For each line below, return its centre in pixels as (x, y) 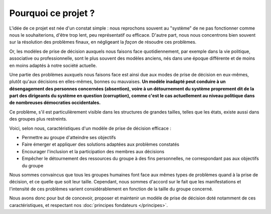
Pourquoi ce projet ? (52, 13)
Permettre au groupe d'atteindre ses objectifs (69, 138)
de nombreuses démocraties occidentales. (55, 102)
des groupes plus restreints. (38, 119)
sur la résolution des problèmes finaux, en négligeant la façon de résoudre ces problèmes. (103, 42)
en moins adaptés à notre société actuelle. (53, 65)
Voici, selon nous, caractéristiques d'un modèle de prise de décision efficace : (90, 128)
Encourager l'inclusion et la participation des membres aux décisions (93, 151)
